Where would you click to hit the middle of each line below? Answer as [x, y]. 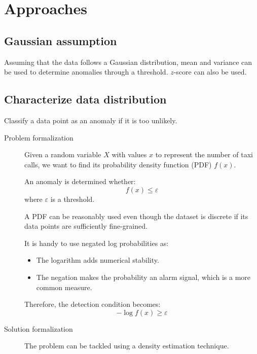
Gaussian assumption [61, 40]
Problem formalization [39, 137]
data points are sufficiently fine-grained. [86, 226]
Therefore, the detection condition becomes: [93, 304]
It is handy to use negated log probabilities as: [97, 243]
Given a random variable [63, 154]
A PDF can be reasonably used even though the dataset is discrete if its [136, 216]
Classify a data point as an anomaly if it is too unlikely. [91, 120]
